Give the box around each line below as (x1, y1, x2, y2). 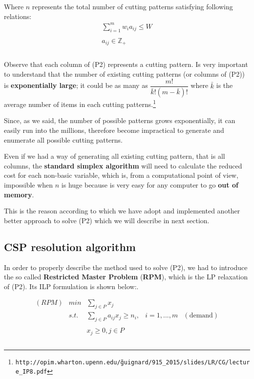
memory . (4, 189, 34, 199)
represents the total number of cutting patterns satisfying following (32, 1, 233, 11)
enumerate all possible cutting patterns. (4, 134, 123, 145)
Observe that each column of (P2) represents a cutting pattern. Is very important (4, 59, 248, 69)
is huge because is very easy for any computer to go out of (61, 180, 238, 189)
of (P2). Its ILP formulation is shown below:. (4, 281, 139, 291)
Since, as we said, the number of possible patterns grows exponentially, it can (4, 115, 235, 126)
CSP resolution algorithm (4, 239, 136, 254)
